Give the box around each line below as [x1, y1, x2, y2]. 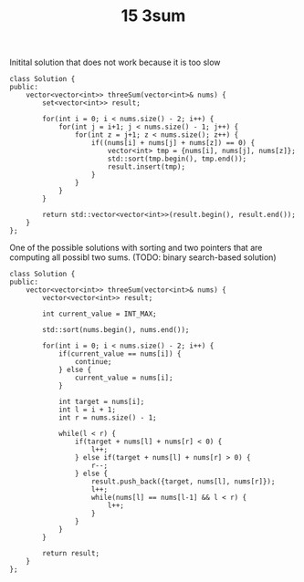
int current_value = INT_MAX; [42, 309, 157, 319]
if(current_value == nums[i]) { [58, 349, 182, 359]
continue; [74, 358, 112, 367]
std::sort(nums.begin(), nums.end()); [42, 326, 190, 335]
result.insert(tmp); [107, 162, 185, 171]
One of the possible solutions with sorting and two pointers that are [9, 243, 263, 254]
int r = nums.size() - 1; [58, 413, 157, 422]
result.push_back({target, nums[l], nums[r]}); [90, 477, 276, 486]
